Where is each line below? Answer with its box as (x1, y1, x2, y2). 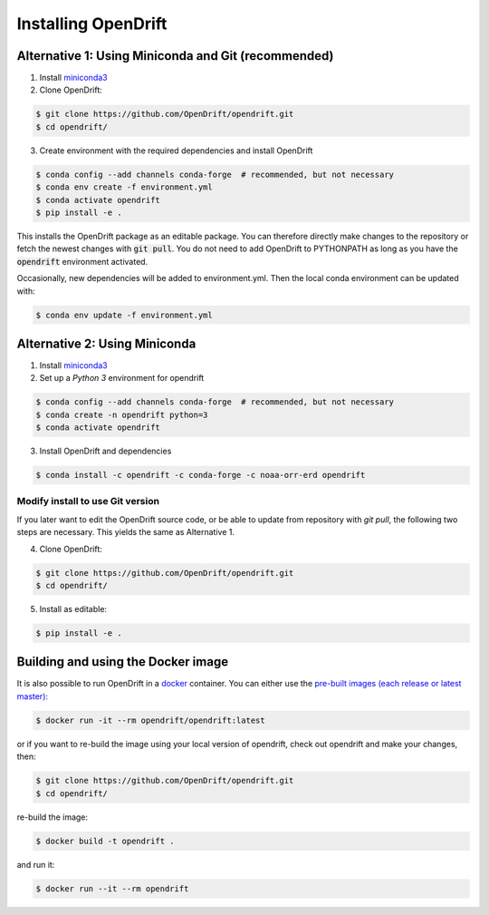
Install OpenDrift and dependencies (39, 445, 172, 457)
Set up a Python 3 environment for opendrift (39, 373, 205, 384)
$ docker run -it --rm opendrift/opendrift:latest (35, 715, 266, 725)
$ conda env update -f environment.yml (35, 309, 213, 320)
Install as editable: (39, 604, 108, 614)
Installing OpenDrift (16, 14, 168, 34)
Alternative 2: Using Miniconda (16, 336, 197, 351)
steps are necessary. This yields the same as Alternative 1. (16, 527, 235, 538)
